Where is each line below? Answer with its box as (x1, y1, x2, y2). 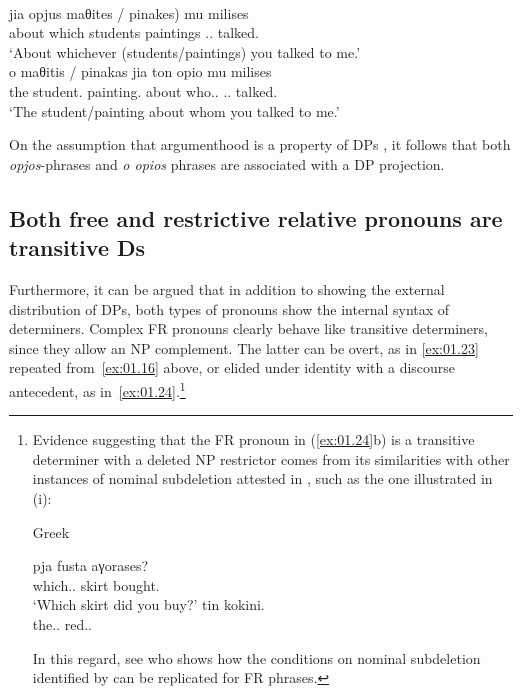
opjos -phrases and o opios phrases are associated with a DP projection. (9, 153, 445, 174)
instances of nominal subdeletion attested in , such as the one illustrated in (32, 468, 493, 489)
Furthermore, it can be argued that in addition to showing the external (9, 278, 445, 299)
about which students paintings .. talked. (9, 22, 259, 43)
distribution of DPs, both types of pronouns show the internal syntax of (9, 298, 450, 319)
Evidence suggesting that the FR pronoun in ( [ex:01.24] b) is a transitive (32, 429, 475, 450)
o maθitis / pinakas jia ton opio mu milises (9, 61, 272, 82)
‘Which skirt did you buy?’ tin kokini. (32, 594, 265, 615)
